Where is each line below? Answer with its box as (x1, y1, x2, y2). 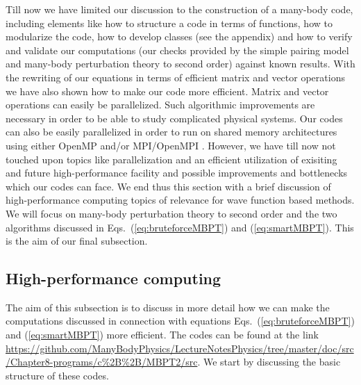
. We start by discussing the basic (197, 354, 341, 369)
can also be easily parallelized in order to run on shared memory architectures (6, 124, 337, 139)
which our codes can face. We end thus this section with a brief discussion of (6, 179, 331, 193)
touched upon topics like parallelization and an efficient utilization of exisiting (6, 151, 337, 166)
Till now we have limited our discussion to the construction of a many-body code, (6, 2, 353, 16)
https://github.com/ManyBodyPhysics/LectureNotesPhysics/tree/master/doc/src (6, 341, 354, 355)
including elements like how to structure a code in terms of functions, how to (6, 15, 333, 30)
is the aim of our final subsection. (6, 234, 148, 248)
